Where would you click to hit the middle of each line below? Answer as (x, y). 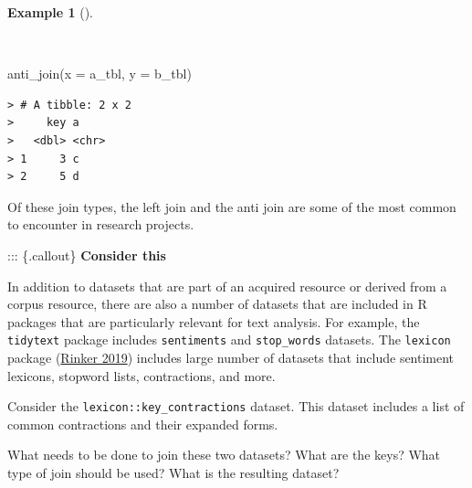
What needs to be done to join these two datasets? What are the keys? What (224, 455)
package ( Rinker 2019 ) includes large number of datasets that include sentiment (231, 357)
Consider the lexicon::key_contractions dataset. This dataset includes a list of (236, 406)
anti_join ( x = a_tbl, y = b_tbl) (100, 74)
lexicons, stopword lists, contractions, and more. (142, 375)
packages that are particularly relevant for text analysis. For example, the (214, 321)
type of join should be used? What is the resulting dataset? (173, 472)
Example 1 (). (50, 12)
